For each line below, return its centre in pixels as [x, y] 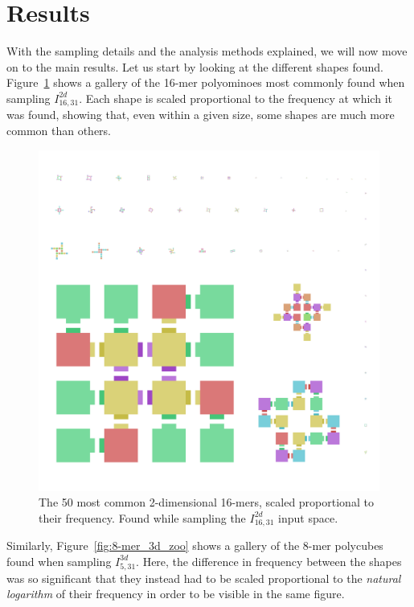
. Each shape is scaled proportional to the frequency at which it [236, 98]
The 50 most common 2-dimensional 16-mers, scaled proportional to [206, 502]
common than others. [59, 130]
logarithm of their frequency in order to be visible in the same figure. [176, 594]
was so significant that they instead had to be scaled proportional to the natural [204, 578]
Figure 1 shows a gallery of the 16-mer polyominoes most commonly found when [206, 82]
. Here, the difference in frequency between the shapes [269, 561]
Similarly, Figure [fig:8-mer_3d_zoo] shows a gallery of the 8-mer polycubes [195, 545]
